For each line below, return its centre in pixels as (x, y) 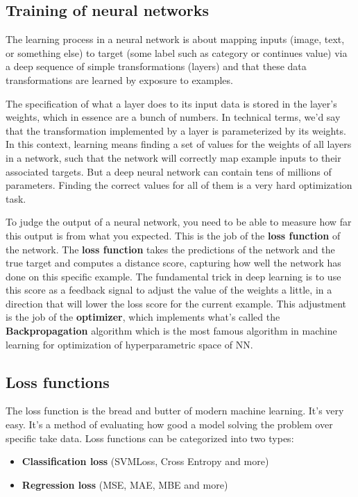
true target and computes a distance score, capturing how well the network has (173, 263)
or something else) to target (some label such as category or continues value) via (177, 52)
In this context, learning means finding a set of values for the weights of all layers (179, 144)
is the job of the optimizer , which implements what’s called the (143, 317)
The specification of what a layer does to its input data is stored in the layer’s (171, 103)
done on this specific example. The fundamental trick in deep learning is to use (173, 276)
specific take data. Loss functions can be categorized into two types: (150, 438)
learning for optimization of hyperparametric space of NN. (129, 344)
